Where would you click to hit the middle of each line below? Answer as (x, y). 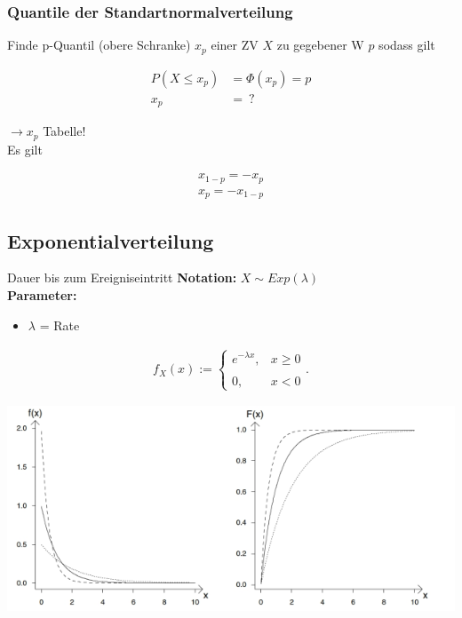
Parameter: (42, 295)
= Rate (60, 325)
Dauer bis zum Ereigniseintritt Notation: (122, 277)
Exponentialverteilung (111, 240)
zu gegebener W (320, 45)
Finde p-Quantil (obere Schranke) (99, 45)
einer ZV (235, 45)
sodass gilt (407, 45)
